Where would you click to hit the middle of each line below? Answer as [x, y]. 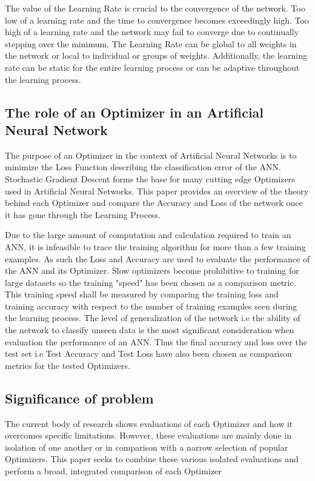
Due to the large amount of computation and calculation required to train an [148, 235]
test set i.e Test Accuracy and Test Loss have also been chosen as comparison [148, 353]
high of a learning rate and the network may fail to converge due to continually [152, 32]
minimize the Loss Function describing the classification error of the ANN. [143, 167]
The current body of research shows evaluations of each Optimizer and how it [149, 423]
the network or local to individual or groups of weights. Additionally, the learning [156, 55]
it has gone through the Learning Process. [83, 214]
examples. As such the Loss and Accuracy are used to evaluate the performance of [157, 258]
